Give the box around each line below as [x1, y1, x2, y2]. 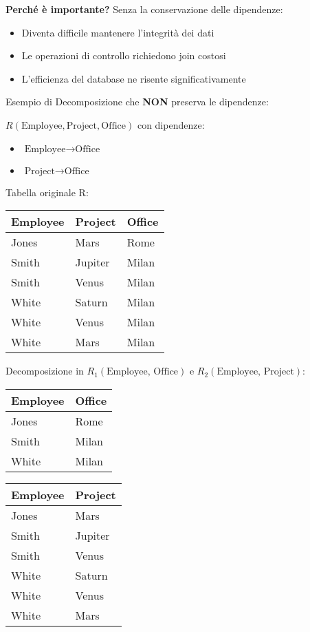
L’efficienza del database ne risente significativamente [21, 71, 246, 85]
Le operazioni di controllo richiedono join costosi [21, 48, 226, 63]
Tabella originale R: [5, 185, 89, 199]
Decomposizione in [5, 364, 84, 378]
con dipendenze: [137, 117, 205, 131]
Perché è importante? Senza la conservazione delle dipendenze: [5, 2, 283, 16]
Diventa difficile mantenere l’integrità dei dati [21, 25, 214, 39]
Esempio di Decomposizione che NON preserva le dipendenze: [5, 94, 269, 109]
